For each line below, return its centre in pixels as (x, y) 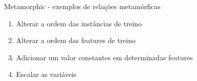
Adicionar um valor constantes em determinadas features (104, 57)
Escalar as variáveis (46, 74)
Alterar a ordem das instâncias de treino (79, 23)
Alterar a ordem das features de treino (76, 40)
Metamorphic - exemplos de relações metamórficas (82, 6)
